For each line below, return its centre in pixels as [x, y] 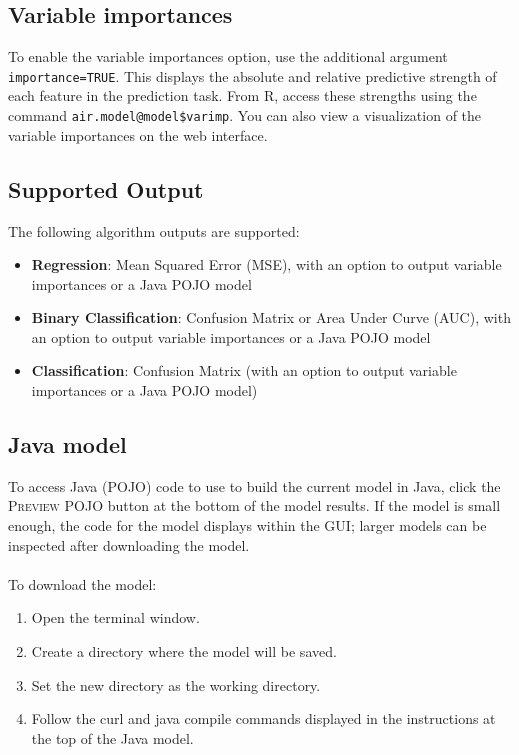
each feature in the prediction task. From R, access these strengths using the [242, 95]
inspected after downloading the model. [129, 544]
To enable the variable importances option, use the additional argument [228, 56]
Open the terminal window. [115, 617]
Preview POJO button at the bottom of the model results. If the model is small [254, 505]
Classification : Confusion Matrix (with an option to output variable [244, 370]
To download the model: [82, 583]
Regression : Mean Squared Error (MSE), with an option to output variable [266, 264]
